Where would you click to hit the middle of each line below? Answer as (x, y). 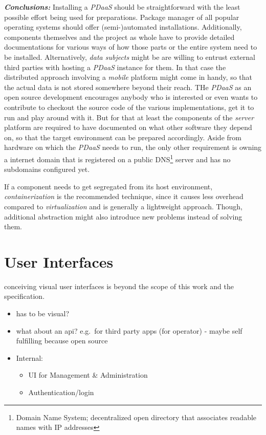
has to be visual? (43, 313)
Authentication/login (61, 392)
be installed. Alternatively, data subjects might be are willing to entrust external (130, 57)
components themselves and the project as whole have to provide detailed (119, 37)
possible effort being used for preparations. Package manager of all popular (122, 17)
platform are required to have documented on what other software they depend (128, 127)
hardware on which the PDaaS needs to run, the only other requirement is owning (133, 147)
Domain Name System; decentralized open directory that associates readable (136, 417)
